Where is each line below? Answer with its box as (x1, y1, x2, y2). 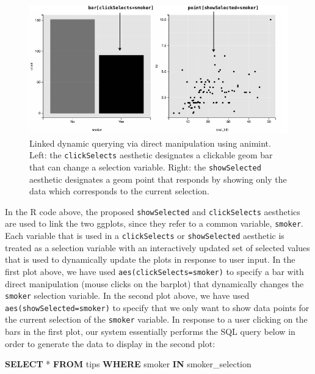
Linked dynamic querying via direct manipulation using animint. (29, 136, 271, 149)
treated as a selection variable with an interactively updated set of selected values (5, 241, 310, 254)
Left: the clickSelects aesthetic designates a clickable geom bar (29, 148, 273, 161)
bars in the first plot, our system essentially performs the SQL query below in (5, 325, 295, 338)
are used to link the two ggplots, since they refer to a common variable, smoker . (5, 217, 303, 230)
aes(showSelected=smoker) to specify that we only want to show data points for (5, 301, 310, 313)
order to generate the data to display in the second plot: (5, 337, 215, 350)
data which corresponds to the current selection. (29, 185, 209, 197)
